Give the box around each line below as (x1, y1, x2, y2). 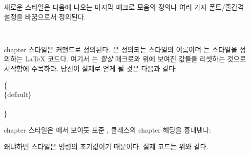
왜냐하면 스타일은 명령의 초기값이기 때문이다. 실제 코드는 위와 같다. (4, 141, 208, 151)
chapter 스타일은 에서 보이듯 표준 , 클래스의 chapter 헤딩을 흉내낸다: (4, 124, 211, 135)
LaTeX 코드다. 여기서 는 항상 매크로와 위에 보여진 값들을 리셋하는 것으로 (25, 54, 246, 64)
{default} (4, 89, 32, 99)
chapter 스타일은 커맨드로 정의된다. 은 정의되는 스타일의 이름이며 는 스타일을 (4, 44, 237, 54)
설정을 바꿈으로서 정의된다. (4, 11, 86, 21)
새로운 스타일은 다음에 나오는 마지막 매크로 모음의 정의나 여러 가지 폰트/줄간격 (4, 2, 244, 12)
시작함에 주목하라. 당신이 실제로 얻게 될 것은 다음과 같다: (4, 63, 177, 73)
